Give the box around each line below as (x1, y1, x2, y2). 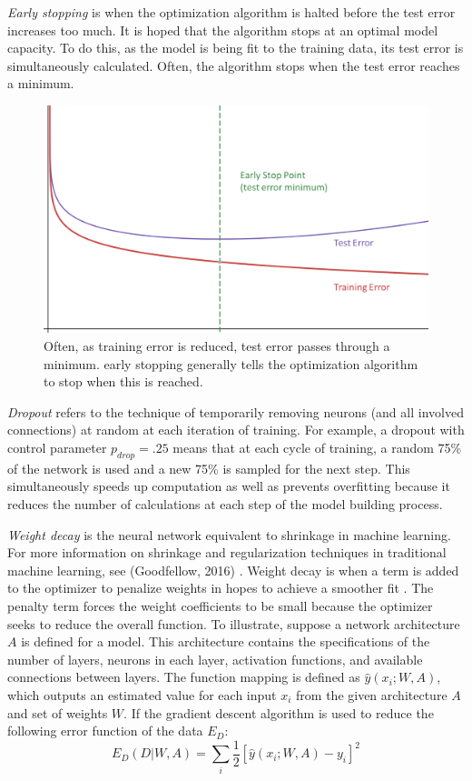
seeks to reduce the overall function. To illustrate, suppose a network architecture (7, 614, 460, 633)
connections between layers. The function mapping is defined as (7, 667, 360, 686)
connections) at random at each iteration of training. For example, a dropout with (7, 420, 465, 439)
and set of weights (7, 703, 108, 722)
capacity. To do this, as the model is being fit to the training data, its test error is (7, 38, 464, 57)
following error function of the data (7, 721, 203, 740)
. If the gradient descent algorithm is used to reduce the (123, 703, 434, 722)
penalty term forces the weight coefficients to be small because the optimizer (7, 596, 433, 615)
